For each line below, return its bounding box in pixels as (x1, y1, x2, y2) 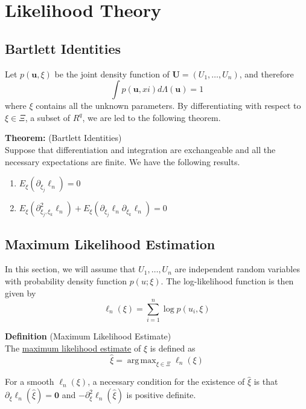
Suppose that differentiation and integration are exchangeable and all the (5, 143, 276, 155)
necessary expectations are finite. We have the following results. (5, 155, 240, 168)
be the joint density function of (54, 67, 170, 80)
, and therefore (239, 67, 294, 80)
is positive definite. (126, 388, 196, 401)
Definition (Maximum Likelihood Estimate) (5, 330, 171, 342)
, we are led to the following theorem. (82, 111, 221, 123)
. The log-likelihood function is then (161, 274, 294, 287)
